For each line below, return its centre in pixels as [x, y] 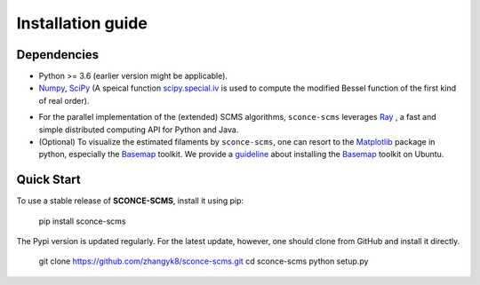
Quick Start [48, 180]
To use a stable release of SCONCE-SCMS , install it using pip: [130, 201]
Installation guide [82, 23]
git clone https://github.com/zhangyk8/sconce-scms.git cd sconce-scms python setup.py [204, 261]
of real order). [64, 100]
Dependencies [58, 55]
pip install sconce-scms [82, 221]
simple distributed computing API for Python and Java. [139, 130]
